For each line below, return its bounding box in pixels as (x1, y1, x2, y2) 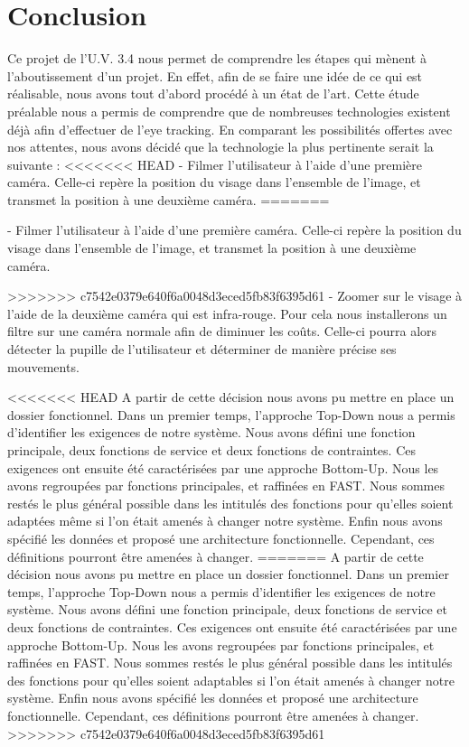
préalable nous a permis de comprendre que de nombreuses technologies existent (7, 101, 451, 120)
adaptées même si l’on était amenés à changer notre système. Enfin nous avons (7, 511, 443, 530)
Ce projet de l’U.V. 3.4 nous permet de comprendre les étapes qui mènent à (7, 49, 427, 68)
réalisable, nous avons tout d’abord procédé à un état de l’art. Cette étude (7, 84, 419, 103)
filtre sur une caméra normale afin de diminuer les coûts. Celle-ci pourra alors (7, 322, 437, 341)
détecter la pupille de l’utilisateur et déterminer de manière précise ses (7, 340, 397, 359)
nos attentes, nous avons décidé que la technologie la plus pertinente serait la (7, 137, 434, 156)
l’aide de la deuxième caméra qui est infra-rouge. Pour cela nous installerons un (7, 303, 447, 322)
